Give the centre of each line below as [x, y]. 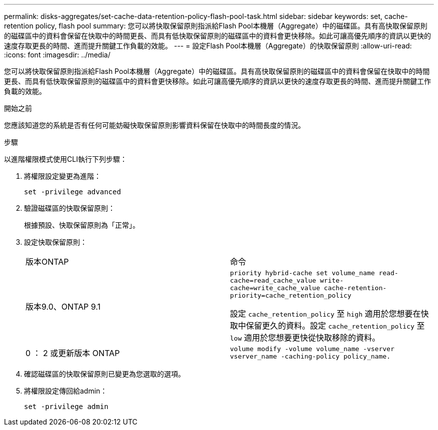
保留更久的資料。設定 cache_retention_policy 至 [335, 326]
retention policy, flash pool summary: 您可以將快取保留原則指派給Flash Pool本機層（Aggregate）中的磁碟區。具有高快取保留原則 [216, 26]
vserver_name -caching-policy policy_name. [310, 356]
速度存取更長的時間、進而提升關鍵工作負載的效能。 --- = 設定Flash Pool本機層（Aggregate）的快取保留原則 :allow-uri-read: [208, 46]
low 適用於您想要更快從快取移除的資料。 [305, 338]
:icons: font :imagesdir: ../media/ [57, 55]
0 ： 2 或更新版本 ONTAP [73, 353]
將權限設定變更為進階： [62, 176]
